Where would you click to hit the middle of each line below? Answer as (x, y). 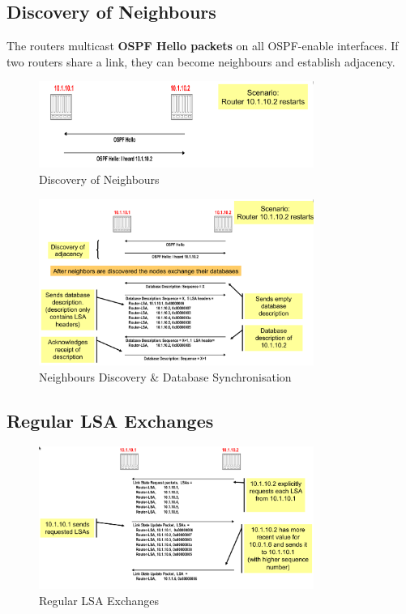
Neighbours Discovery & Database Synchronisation (165, 376)
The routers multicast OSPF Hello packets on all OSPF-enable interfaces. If (203, 46)
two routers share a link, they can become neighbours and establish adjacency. (201, 61)
